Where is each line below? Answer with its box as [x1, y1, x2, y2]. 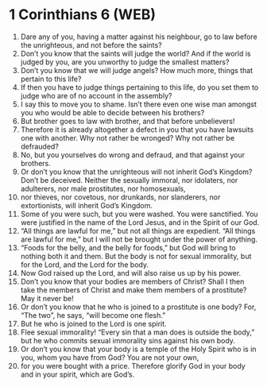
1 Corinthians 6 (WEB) [9, 6, 156, 24]
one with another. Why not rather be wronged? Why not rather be [20, 133, 235, 142]
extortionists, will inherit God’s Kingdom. [20, 200, 153, 210]
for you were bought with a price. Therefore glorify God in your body [20, 361, 246, 370]
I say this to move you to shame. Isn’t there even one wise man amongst [20, 99, 257, 109]
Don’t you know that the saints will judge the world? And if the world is [20, 48, 251, 58]
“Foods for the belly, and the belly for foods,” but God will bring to [20, 242, 237, 252]
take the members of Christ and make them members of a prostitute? [20, 284, 247, 295]
